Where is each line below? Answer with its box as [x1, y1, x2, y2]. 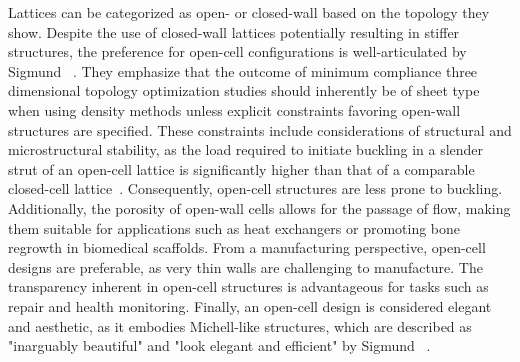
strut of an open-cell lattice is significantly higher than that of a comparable [8, 158, 475, 179]
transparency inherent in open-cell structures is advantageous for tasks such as [8, 276, 489, 297]
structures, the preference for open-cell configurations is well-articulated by [8, 41, 467, 62]
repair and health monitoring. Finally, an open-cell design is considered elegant [8, 295, 492, 316]
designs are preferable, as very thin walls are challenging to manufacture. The [8, 256, 483, 277]
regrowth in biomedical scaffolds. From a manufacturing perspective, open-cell [8, 237, 486, 258]
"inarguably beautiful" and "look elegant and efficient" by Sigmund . [8, 335, 431, 356]
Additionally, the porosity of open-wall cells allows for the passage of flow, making [8, 197, 511, 218]
